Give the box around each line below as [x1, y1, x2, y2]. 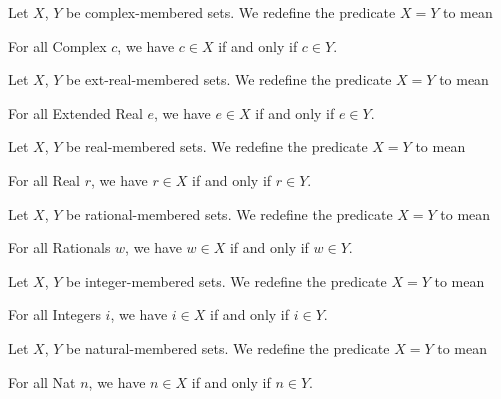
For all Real [8, 169, 80, 190]
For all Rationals [8, 237, 111, 258]
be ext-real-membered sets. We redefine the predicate [66, 69, 392, 90]
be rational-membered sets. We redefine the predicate [66, 203, 393, 224]
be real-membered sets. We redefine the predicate [66, 136, 368, 157]
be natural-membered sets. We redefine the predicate [66, 337, 390, 358]
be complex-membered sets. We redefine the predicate [66, 2, 396, 22]
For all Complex [8, 35, 107, 56]
